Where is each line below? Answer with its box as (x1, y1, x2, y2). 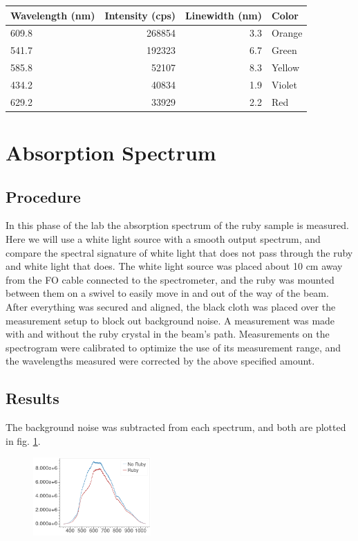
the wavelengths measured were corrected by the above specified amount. (6, 354, 315, 368)
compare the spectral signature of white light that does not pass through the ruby (6, 245, 353, 259)
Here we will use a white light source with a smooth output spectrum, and (6, 231, 321, 246)
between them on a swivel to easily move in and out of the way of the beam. (6, 286, 329, 300)
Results (6, 387, 59, 409)
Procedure (6, 185, 81, 207)
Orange (272, 26, 303, 40)
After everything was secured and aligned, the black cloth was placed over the (6, 299, 336, 313)
